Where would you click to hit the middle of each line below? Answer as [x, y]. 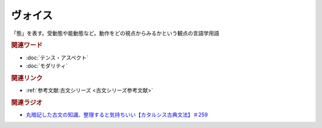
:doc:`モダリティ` [47, 66]
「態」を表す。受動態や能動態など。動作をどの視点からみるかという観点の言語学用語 [115, 33]
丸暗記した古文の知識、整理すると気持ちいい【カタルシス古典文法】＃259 [117, 115]
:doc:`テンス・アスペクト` [57, 57]
